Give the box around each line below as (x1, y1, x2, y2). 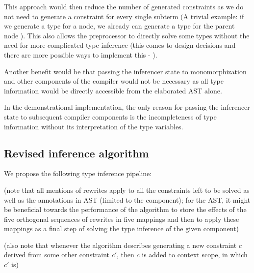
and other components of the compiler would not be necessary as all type (4, 76, 224, 86)
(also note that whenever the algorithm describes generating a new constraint (4, 240, 237, 250)
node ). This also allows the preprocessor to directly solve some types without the (4, 30, 250, 40)
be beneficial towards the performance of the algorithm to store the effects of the (4, 204, 247, 214)
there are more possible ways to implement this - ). (4, 49, 157, 60)
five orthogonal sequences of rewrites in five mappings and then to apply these (4, 213, 239, 224)
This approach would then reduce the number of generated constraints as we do (4, 1, 244, 11)
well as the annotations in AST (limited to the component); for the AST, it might (4, 194, 251, 205)
